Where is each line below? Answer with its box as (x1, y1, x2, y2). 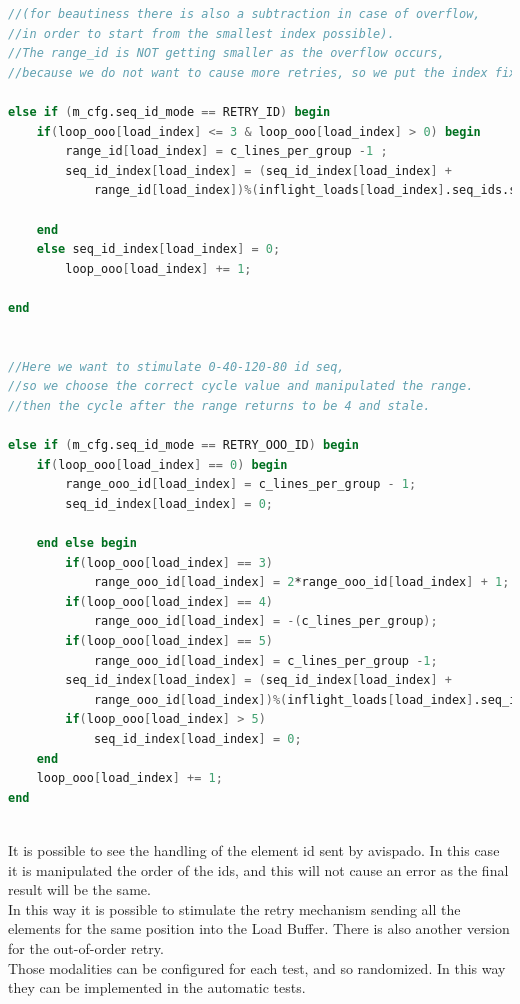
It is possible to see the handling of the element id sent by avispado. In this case (8, 839, 500, 860)
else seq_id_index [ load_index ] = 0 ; (36, 242, 281, 257)
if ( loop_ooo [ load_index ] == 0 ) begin (36, 457, 288, 472)
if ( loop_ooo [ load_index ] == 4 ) (65, 594, 274, 609)
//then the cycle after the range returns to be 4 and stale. (8, 398, 431, 413)
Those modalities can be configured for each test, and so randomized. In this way (8, 957, 506, 978)
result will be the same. (8, 879, 151, 900)
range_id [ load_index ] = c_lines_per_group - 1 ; (65, 144, 388, 159)
